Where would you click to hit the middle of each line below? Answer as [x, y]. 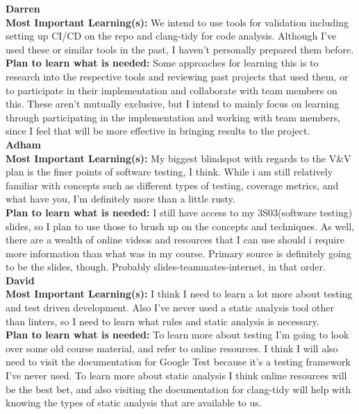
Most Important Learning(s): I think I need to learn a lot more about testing [179, 294]
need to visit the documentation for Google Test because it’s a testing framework [178, 362]
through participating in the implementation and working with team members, [173, 117]
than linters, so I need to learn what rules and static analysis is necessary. [162, 321]
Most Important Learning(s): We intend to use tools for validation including [177, 22]
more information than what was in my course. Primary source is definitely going [178, 253]
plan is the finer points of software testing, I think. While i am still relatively [169, 172]
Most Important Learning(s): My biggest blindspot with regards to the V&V [178, 158]
